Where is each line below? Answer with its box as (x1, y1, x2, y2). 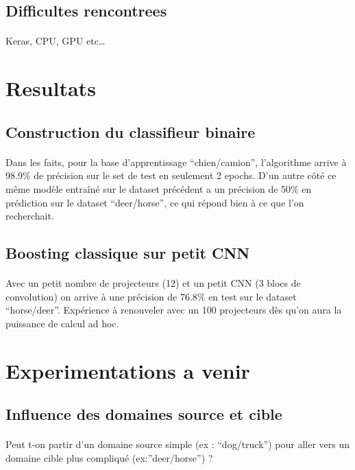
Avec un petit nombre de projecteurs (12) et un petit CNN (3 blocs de (5, 276, 301, 290)
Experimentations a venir (5, 356, 250, 384)
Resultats (5, 74, 96, 102)
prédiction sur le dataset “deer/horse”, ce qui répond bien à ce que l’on (5, 195, 304, 209)
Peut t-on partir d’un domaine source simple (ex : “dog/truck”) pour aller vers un (5, 437, 350, 451)
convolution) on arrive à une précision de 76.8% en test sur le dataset (5, 289, 297, 303)
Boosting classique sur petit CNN (5, 242, 250, 263)
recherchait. (5, 209, 54, 223)
